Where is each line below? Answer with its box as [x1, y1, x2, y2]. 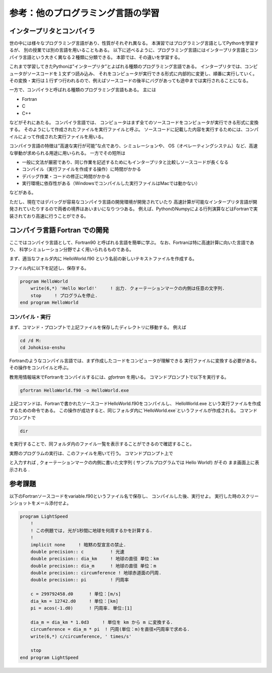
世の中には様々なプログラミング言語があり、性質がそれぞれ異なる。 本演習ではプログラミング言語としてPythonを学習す [9, 40, 259, 46]
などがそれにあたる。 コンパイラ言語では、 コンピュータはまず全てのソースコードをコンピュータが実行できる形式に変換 [9, 119, 259, 126]
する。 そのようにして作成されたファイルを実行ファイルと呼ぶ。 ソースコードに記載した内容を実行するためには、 [9, 127, 245, 133]
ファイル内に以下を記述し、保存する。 [9, 265, 89, 271]
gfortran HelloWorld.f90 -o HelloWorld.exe [20, 387, 129, 393]
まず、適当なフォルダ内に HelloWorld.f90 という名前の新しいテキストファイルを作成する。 [9, 256, 197, 262]
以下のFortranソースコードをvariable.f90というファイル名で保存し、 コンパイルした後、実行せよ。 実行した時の [9, 493, 241, 499]
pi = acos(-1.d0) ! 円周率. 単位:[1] [30, 605, 133, 611]
